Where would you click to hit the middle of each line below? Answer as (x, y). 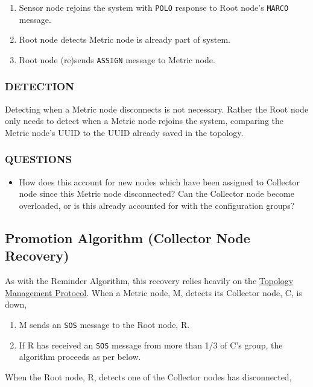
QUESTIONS (38, 159)
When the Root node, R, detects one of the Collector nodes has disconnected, (148, 376)
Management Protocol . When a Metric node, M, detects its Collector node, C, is (153, 292)
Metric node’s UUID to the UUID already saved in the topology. (124, 132)
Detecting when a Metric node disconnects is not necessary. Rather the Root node (157, 109)
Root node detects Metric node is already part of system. (125, 39)
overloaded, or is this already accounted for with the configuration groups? (157, 205)
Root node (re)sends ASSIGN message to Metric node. (117, 59)
